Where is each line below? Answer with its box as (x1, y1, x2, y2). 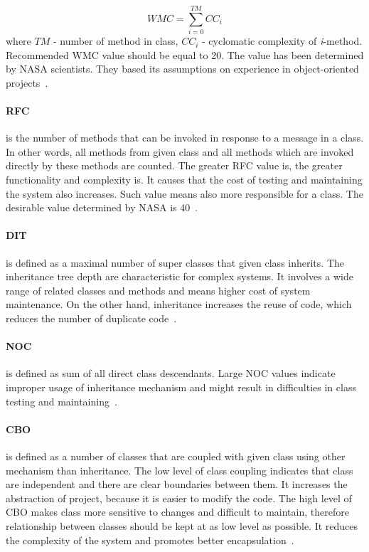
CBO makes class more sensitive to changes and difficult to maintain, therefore (6, 504, 349, 519)
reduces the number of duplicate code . (6, 311, 177, 326)
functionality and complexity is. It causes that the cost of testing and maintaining (6, 172, 363, 187)
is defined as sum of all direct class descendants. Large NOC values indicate (6, 366, 336, 381)
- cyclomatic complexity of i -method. (202, 33, 363, 48)
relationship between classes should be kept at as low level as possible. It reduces (6, 518, 358, 533)
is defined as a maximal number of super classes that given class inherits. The (6, 255, 344, 270)
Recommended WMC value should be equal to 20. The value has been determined (6, 47, 364, 62)
